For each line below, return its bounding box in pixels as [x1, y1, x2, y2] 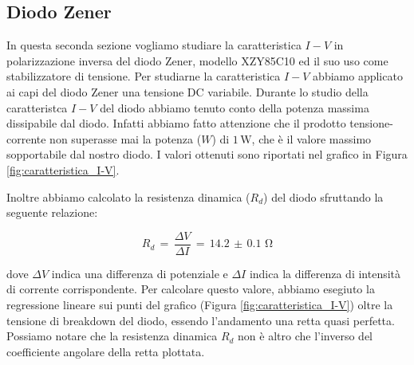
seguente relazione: [6, 204, 98, 221]
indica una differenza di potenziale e [51, 265, 228, 281]
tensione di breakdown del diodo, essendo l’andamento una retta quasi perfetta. [6, 312, 395, 328]
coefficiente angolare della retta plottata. [6, 343, 205, 359]
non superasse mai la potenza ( [49, 130, 202, 147]
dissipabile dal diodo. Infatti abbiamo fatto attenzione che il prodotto [6, 115, 346, 131]
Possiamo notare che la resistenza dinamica [6, 328, 218, 344]
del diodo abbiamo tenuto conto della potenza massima [100, 99, 369, 116]
